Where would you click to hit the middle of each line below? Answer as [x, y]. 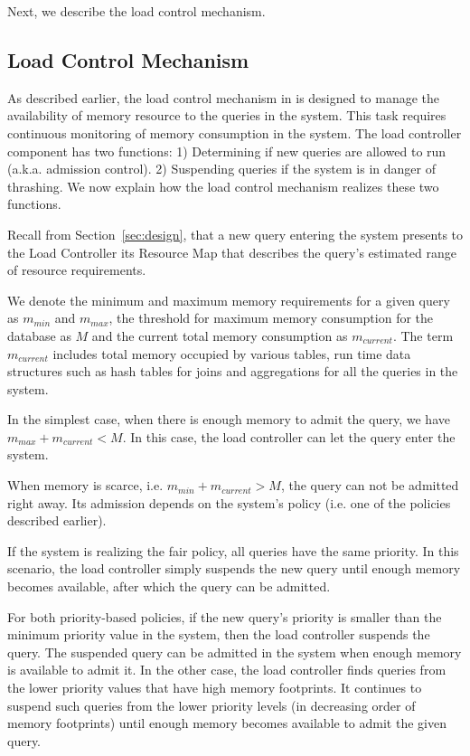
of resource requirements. [77, 270]
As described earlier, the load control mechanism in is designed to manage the [224, 97]
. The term [423, 335]
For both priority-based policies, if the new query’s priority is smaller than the [225, 616]
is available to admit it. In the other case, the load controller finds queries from [227, 670]
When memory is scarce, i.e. [85, 485]
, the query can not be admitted [370, 485]
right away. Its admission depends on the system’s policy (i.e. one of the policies [229, 502]
